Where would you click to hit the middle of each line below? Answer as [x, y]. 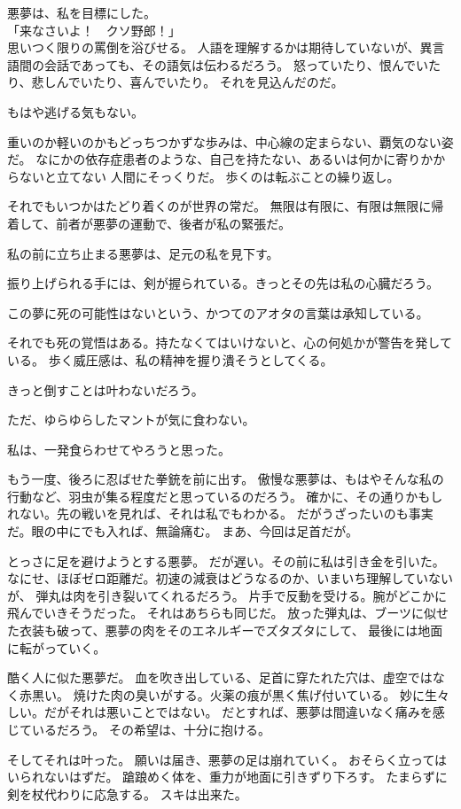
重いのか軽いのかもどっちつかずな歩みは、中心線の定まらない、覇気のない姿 [230, 141]
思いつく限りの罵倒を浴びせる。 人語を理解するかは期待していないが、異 [220, 47]
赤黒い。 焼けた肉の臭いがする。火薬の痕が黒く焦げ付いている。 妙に [222, 694]
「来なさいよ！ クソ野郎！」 [94, 30]
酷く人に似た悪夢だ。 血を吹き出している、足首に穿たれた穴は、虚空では [220, 677]
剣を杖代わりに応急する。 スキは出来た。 [127, 793]
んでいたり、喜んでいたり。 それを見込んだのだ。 [200, 82]
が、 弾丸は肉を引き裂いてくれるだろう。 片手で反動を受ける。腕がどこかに [227, 595]
